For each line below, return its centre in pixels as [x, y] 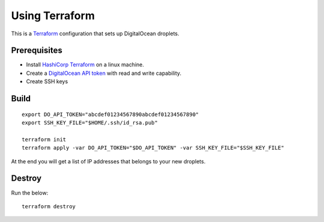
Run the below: [30, 193]
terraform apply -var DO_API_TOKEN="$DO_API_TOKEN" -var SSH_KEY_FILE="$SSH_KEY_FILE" [153, 148]
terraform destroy [49, 206]
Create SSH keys [47, 81]
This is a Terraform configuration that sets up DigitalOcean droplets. [95, 34]
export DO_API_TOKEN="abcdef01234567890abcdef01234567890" [110, 114]
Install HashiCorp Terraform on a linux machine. [85, 65]
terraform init [44, 139]
